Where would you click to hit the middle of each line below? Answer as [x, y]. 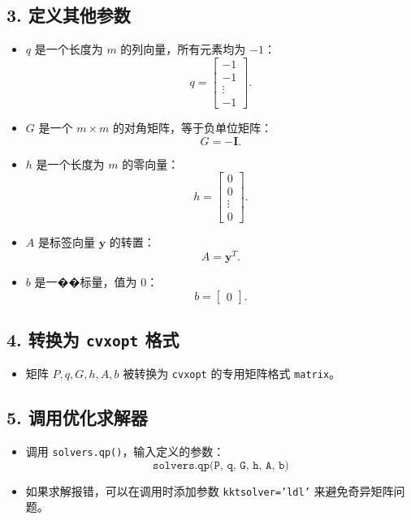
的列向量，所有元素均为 [183, 49]
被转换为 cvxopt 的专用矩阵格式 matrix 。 [232, 374]
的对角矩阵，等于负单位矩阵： [192, 127]
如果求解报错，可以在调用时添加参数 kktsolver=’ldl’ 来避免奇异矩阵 [210, 490]
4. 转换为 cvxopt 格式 [93, 339]
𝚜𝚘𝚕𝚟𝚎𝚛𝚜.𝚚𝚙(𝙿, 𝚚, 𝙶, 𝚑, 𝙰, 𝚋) [221, 465]
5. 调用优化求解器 [77, 417]
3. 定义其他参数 [69, 15]
